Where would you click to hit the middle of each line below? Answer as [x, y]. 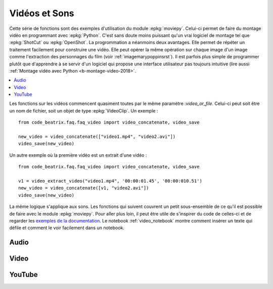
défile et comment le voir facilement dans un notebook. [67, 228]
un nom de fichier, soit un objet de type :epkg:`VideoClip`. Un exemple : [84, 111]
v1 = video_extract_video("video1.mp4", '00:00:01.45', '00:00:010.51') [110, 181]
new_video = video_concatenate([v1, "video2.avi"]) [84, 188]
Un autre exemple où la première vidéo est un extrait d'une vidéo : [78, 155]
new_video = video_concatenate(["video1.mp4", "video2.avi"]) [97, 137]
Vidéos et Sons [42, 13]
